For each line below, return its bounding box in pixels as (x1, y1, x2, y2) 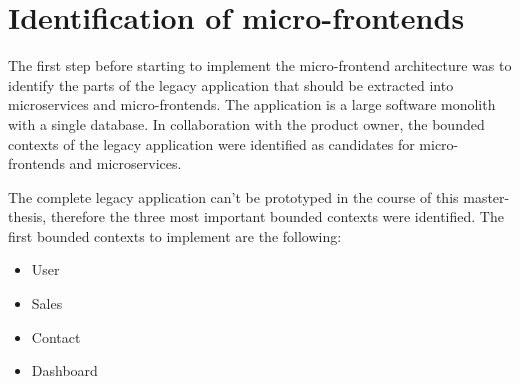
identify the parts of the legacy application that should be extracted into (8, 74, 454, 95)
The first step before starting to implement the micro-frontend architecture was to (8, 55, 512, 76)
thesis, (8, 206, 47, 227)
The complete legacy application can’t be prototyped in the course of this (8, 186, 459, 207)
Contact (31, 326, 81, 347)
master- (463, 186, 510, 207)
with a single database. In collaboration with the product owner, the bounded (8, 113, 485, 134)
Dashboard (31, 360, 98, 381)
